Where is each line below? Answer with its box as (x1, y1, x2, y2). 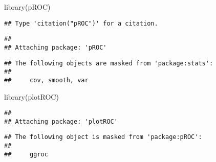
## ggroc (4, 150, 48, 158)
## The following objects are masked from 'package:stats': (4, 59, 213, 67)
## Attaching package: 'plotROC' (4, 118, 118, 125)
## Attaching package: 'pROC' (4, 43, 107, 51)
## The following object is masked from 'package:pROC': (4, 133, 202, 141)
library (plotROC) (4, 91, 59, 102)
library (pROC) (4, 2, 51, 12)
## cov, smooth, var (4, 76, 89, 84)
